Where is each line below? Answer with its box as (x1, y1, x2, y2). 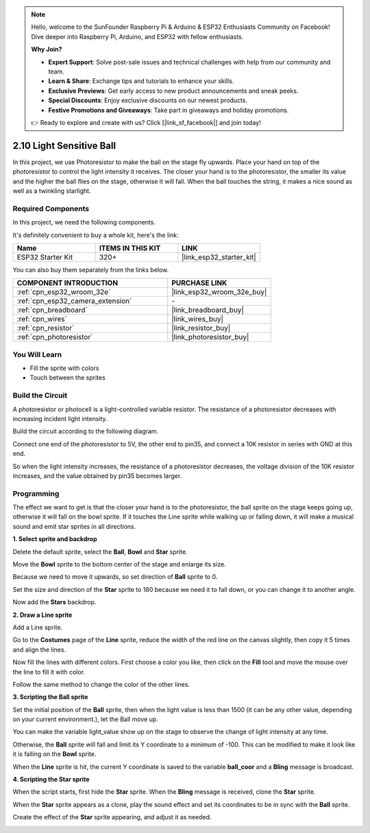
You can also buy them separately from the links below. (12, 265, 169, 274)
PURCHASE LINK (171, 278, 227, 288)
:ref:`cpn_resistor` (16, 323, 75, 333)
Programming (12, 488, 60, 498)
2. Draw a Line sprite (12, 611, 73, 619)
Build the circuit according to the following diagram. (12, 427, 159, 435)
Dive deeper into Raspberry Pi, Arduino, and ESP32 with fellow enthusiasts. (31, 32, 244, 41)
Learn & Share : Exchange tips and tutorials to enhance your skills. (48, 77, 234, 85)
